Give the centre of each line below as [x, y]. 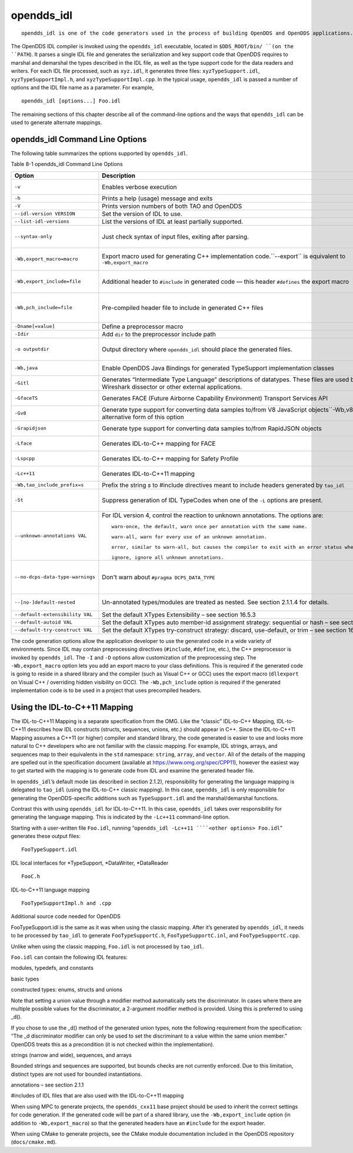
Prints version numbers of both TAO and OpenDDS [172, 206]
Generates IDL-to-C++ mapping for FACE [159, 443]
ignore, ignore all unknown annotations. [168, 557]
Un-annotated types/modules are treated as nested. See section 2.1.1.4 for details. [216, 602]
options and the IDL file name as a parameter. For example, [82, 87]
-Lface [23, 444]
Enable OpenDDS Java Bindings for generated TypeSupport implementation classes [218, 368]
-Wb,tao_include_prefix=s [49, 485]
